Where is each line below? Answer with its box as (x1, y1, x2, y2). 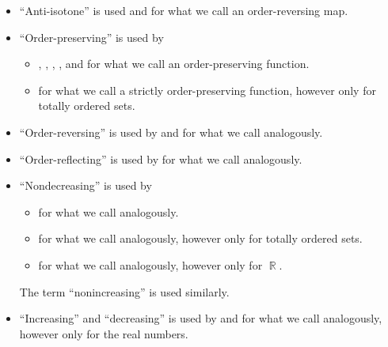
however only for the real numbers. (19, 325, 188, 341)
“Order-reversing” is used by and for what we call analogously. (19, 123, 323, 140)
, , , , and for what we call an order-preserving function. (38, 55, 310, 72)
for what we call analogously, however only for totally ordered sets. (38, 230, 363, 247)
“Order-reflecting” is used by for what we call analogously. (19, 150, 302, 167)
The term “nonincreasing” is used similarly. (19, 283, 230, 300)
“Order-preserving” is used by (19, 28, 164, 45)
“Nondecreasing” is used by (19, 177, 152, 194)
